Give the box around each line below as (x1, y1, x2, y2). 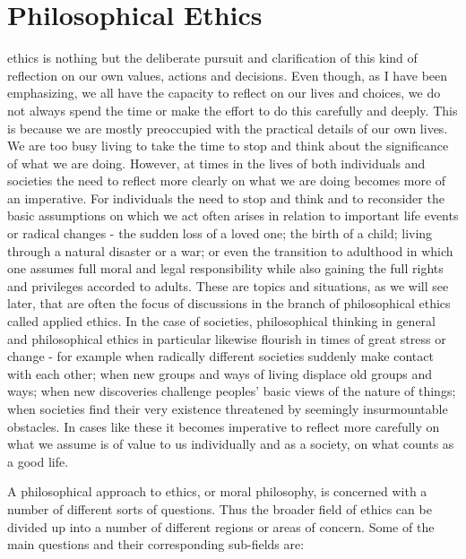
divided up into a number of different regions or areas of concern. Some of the (7, 517, 435, 536)
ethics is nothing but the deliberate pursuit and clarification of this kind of (7, 48, 418, 67)
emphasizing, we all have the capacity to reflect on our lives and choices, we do (7, 83, 441, 102)
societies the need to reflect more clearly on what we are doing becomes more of (7, 171, 446, 190)
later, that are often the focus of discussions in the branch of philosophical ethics (7, 294, 451, 313)
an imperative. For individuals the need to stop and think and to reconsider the (7, 188, 444, 207)
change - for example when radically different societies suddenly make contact (7, 347, 434, 365)
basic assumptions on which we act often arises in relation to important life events (7, 206, 459, 225)
